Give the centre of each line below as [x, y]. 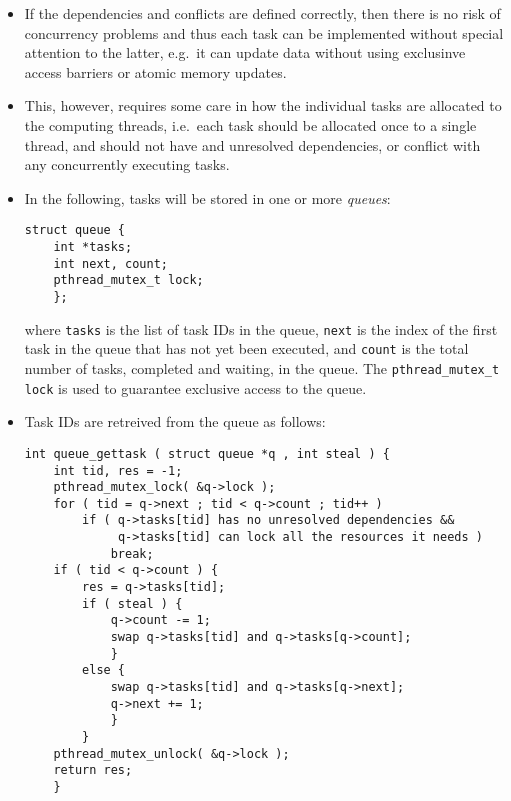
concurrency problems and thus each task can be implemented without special [264, 32]
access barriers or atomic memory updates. [155, 71]
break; [132, 553]
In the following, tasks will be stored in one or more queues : [207, 197]
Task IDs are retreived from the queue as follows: [175, 421]
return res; [93, 770]
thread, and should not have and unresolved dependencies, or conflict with [252, 144]
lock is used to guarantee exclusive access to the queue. [195, 387]
